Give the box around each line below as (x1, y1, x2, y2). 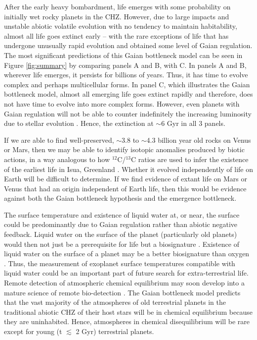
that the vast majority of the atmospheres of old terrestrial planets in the (4, 297, 226, 307)
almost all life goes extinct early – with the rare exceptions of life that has (4, 30, 229, 41)
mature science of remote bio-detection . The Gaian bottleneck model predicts (4, 287, 241, 297)
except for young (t (4, 326, 62, 336)
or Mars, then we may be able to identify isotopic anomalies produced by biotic (4, 144, 245, 155)
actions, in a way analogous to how (4, 154, 110, 164)
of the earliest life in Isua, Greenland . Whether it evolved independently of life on (4, 164, 254, 174)
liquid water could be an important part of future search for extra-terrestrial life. (4, 268, 249, 278)
